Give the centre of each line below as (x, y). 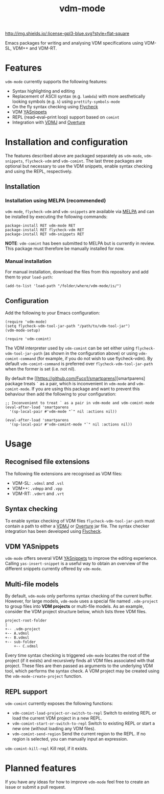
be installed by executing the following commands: (56, 217)
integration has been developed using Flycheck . (53, 531)
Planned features (41, 768)
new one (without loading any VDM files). (54, 729)
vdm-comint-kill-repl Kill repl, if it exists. (47, 748)
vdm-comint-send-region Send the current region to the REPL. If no (79, 734)
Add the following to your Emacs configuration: (53, 313)
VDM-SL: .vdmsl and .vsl (38, 483)
